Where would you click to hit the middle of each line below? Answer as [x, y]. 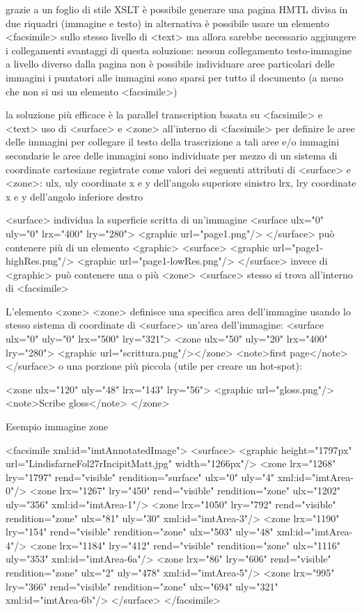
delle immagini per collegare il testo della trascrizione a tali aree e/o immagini [173, 142]
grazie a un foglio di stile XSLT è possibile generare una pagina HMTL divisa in [177, 9]
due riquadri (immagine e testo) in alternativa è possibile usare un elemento [167, 23]
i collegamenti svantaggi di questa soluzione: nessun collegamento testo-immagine [179, 50]
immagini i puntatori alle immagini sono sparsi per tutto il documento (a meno [174, 77]
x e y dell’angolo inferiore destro [74, 196]
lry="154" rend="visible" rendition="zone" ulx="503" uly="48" [140, 532]
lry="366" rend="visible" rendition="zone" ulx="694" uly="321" [142, 586]
